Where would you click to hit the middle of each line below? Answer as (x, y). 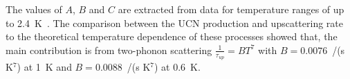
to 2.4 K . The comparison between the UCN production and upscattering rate (174, 23)
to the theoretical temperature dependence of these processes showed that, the (172, 36)
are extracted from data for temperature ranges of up (231, 9)
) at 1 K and (44, 67)
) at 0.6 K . (177, 67)
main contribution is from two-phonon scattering (109, 50)
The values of (34, 9)
